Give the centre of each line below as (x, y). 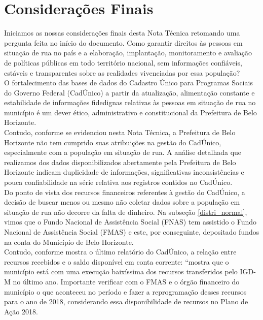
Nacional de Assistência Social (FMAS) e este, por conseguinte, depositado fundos (132, 232)
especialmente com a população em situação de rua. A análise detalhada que (123, 152)
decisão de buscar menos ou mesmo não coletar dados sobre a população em (122, 202)
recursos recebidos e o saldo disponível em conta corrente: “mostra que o (117, 261)
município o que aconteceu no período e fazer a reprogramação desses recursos (125, 291)
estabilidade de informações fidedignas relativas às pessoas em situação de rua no (130, 102)
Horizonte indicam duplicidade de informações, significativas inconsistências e (124, 172)
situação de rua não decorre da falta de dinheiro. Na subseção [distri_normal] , (126, 212)
